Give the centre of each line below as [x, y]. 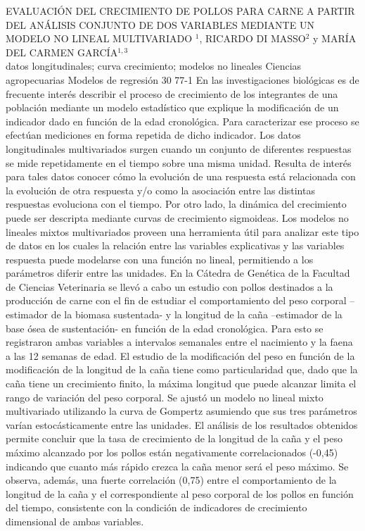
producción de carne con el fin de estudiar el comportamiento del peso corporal [176, 300]
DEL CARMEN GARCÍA [62, 52]
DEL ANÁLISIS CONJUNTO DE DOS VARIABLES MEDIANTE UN [160, 24]
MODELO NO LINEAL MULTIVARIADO [99, 38]
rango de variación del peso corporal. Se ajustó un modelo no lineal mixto [165, 397]
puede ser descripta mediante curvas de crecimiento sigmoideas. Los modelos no [177, 217]
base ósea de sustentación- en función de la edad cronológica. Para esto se [165, 328]
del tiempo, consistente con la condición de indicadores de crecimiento [156, 507]
